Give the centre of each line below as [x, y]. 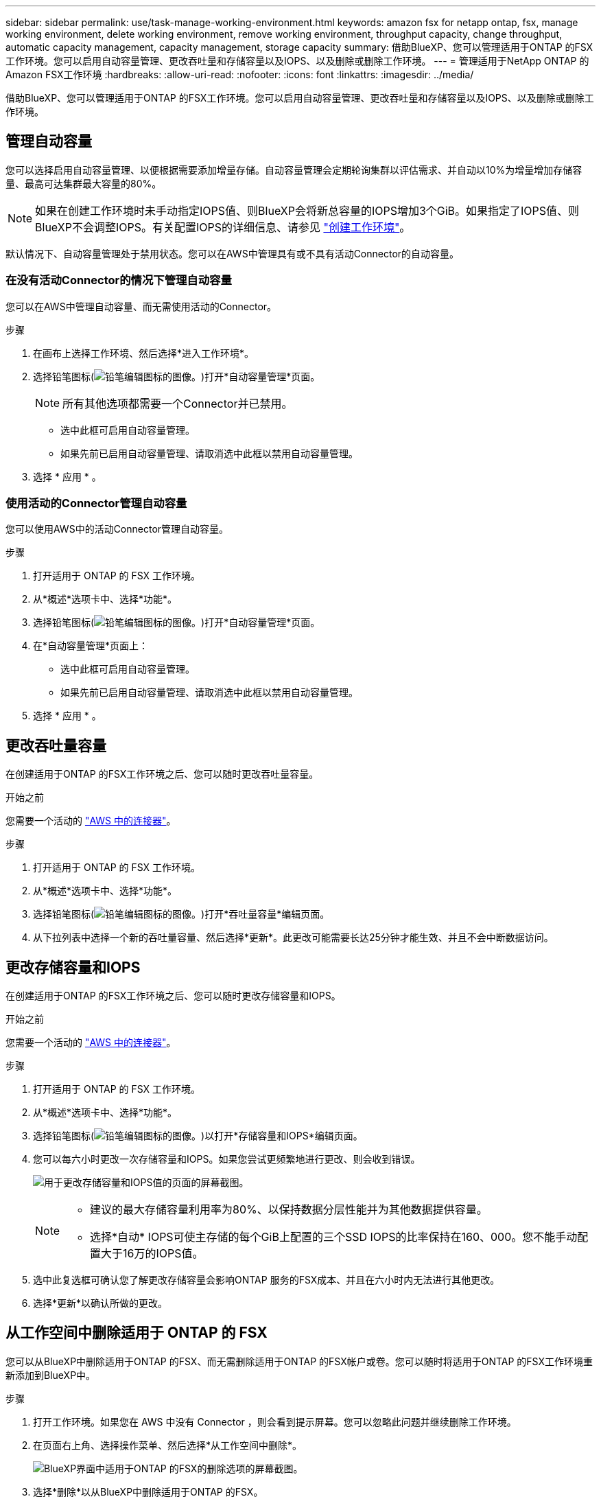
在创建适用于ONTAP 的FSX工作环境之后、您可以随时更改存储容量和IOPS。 [173, 996]
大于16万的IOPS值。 [152, 1254]
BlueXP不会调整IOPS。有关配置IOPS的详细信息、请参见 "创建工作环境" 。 [223, 227]
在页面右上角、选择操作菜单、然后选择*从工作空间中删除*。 [168, 1445]
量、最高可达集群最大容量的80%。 [84, 183]
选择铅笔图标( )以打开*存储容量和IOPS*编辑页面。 [198, 1136]
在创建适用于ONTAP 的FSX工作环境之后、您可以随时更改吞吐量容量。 [162, 774]
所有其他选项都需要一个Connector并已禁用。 [178, 403]
